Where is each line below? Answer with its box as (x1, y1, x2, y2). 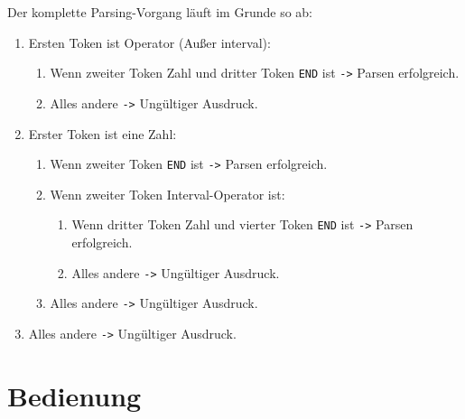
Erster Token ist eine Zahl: (28, 124, 177, 143)
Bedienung (7, 377, 142, 414)
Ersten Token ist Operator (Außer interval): (28, 33, 271, 51)
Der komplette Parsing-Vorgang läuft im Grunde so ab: (7, 3, 312, 21)
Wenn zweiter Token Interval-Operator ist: (50, 184, 285, 203)
